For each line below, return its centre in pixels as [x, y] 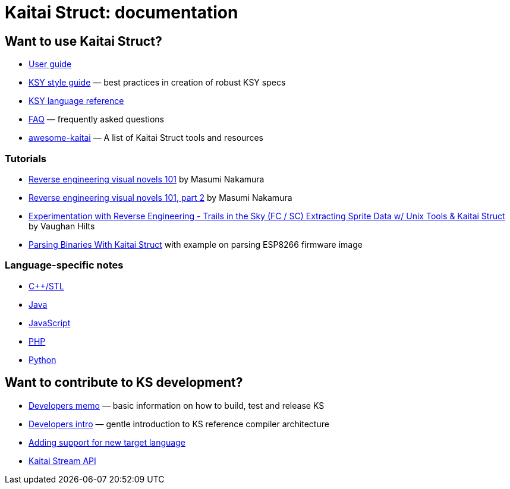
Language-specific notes [64, 265]
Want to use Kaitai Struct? [84, 41]
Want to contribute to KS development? [124, 383]
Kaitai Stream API [62, 460]
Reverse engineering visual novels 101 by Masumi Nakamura [147, 179]
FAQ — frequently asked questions [96, 119]
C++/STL [46, 286]
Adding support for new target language [107, 442]
